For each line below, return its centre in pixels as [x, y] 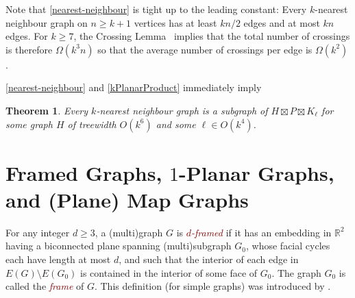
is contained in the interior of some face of [169, 272]
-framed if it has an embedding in [261, 232]
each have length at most [58, 259]
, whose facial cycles [288, 246]
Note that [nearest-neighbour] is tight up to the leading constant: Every [156, 9]
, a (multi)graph [129, 232]
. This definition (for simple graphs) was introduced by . [212, 286]
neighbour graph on [47, 22]
